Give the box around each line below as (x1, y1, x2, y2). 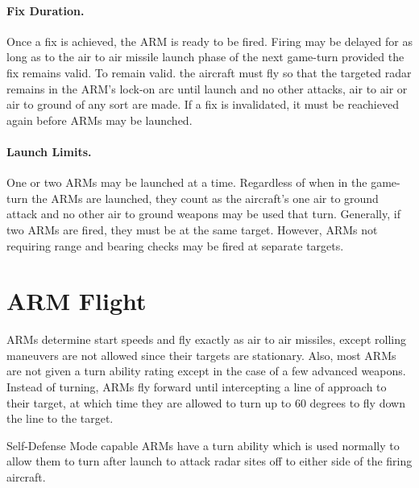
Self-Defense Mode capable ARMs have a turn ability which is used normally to (6, 436, 400, 453)
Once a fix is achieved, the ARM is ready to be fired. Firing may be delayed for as (6, 32, 413, 49)
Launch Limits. (6, 143, 92, 159)
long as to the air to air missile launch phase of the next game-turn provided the (6, 48, 404, 65)
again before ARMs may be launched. (6, 111, 193, 128)
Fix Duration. (6, 2, 85, 19)
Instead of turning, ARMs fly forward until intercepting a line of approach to (6, 378, 387, 395)
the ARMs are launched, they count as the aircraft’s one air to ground (31, 189, 379, 206)
